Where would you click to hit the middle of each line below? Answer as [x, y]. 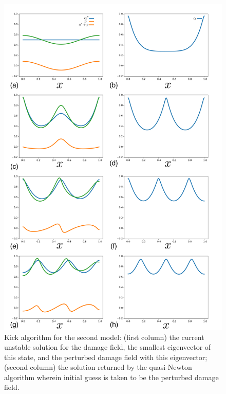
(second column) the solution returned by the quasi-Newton [98, 367]
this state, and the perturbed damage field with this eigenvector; [106, 357]
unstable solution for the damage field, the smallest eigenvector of [108, 347]
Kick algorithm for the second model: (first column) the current [104, 337]
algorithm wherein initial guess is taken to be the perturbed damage [111, 377]
